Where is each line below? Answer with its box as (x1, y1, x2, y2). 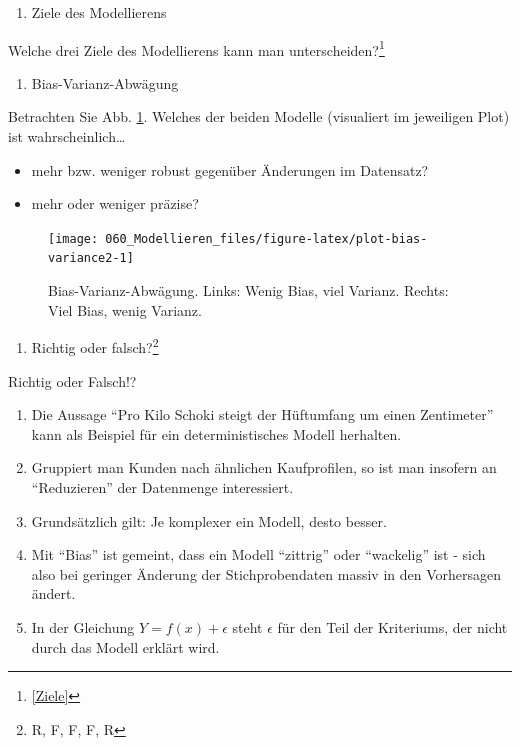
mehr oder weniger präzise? (31, 193, 199, 214)
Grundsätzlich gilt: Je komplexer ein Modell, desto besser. (31, 510, 387, 531)
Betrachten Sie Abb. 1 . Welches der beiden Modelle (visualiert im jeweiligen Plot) (8, 106, 510, 127)
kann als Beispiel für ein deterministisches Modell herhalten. (31, 423, 402, 444)
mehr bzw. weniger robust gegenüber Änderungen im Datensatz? (31, 159, 429, 180)
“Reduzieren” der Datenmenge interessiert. (31, 476, 294, 497)
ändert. (31, 583, 76, 604)
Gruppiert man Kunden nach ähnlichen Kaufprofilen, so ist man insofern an (31, 457, 497, 478)
